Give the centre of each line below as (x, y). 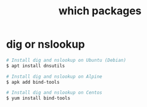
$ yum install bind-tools (38, 98)
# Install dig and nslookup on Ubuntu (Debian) (66, 60)
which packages (100, 11)
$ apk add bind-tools (33, 82)
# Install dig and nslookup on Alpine (54, 76)
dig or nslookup (46, 44)
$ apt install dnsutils (36, 66)
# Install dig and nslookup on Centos (54, 93)
